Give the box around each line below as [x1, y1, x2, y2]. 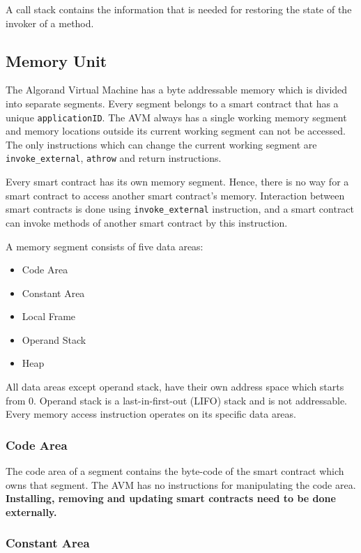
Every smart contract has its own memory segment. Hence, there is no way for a [6, 174, 349, 189]
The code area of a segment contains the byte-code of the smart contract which [6, 464, 344, 478]
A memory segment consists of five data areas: [6, 238, 203, 253]
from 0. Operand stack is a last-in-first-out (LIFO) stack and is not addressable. [6, 393, 347, 407]
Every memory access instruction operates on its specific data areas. [6, 407, 296, 421]
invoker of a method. [6, 15, 94, 30]
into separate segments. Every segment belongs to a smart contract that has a [6, 96, 339, 110]
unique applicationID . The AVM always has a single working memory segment [6, 109, 347, 124]
